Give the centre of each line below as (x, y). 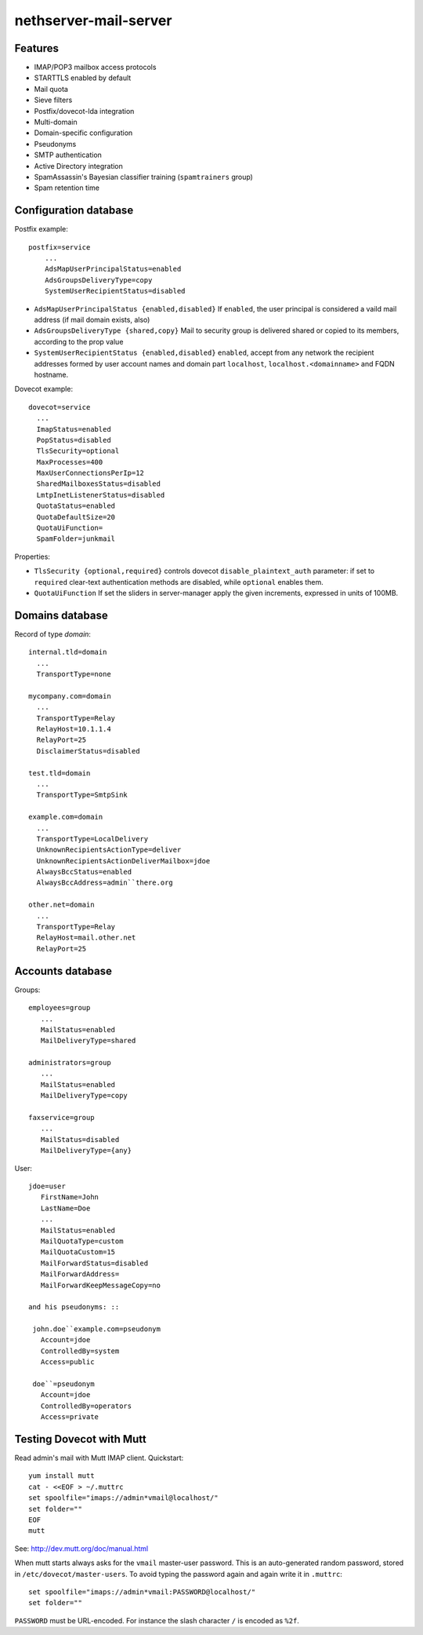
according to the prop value (79, 341)
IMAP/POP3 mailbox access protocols (95, 68)
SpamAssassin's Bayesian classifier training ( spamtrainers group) (144, 177)
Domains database (61, 615)
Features (36, 48)
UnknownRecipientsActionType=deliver (109, 850)
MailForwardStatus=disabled (94, 1263)
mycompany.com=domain (70, 696)
